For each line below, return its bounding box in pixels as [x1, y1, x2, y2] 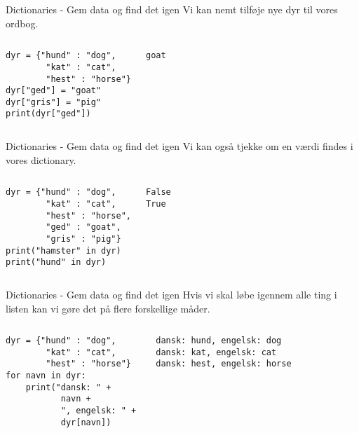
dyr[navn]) [60, 417, 111, 427]
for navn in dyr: [6, 371, 86, 381]
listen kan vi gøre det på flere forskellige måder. [6, 301, 210, 315]
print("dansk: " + [25, 382, 111, 392]
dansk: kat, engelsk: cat [156, 347, 277, 357]
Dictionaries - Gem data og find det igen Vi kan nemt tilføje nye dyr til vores [6, 2, 338, 16]
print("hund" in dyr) [6, 257, 107, 268]
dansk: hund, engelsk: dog [156, 336, 282, 346]
